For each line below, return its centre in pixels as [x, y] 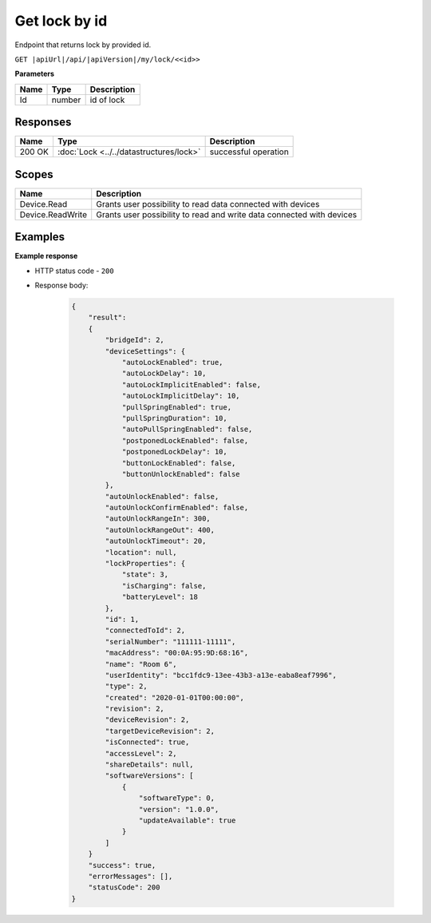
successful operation [249, 152]
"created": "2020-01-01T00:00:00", [175, 697]
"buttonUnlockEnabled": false [181, 474]
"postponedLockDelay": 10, [174, 452]
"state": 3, [145, 574]
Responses [43, 123]
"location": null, [141, 552]
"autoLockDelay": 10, [164, 374]
